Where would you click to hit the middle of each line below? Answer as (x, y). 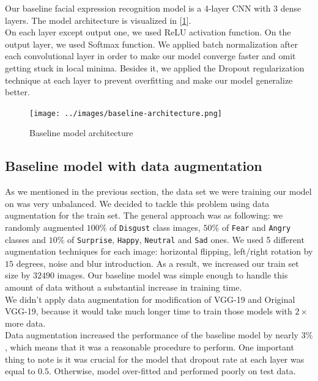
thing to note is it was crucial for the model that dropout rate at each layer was (155, 359)
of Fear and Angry (256, 227)
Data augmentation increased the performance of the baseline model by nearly (152, 335)
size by (18, 275)
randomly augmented (45, 227)
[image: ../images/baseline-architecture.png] (126, 113)
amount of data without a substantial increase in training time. (124, 287)
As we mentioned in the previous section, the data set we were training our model (158, 191)
